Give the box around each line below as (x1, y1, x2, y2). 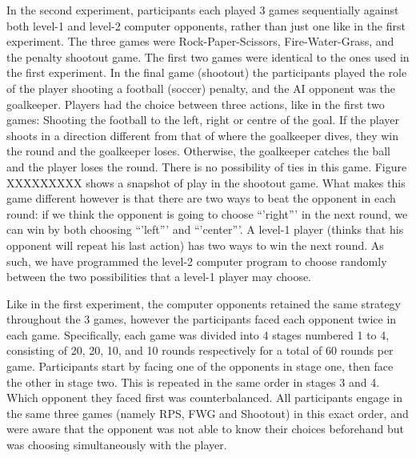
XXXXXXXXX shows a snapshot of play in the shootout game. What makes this (6, 174, 406, 191)
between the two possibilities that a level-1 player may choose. (6, 268, 312, 285)
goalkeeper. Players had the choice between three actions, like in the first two (6, 95, 385, 112)
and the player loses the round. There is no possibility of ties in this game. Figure (6, 158, 407, 175)
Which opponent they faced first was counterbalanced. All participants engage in (6, 389, 403, 406)
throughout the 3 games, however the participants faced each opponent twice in (6, 311, 397, 327)
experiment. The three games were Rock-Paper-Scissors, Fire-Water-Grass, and (6, 33, 394, 50)
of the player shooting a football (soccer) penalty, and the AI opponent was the (6, 79, 396, 96)
